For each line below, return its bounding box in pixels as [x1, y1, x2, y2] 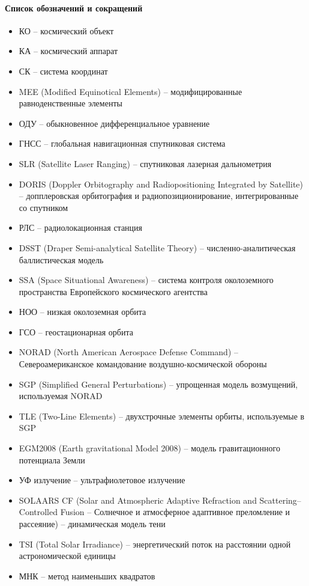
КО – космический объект [19, 24, 114, 37]
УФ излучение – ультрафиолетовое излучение [19, 474, 185, 486]
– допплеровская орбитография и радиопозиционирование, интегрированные [19, 189, 299, 202]
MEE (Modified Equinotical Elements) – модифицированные [19, 85, 242, 97]
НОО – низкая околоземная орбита [19, 305, 146, 318]
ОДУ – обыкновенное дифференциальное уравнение [19, 117, 210, 129]
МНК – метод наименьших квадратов [19, 569, 155, 582]
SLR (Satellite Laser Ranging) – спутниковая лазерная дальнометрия [19, 157, 272, 169]
